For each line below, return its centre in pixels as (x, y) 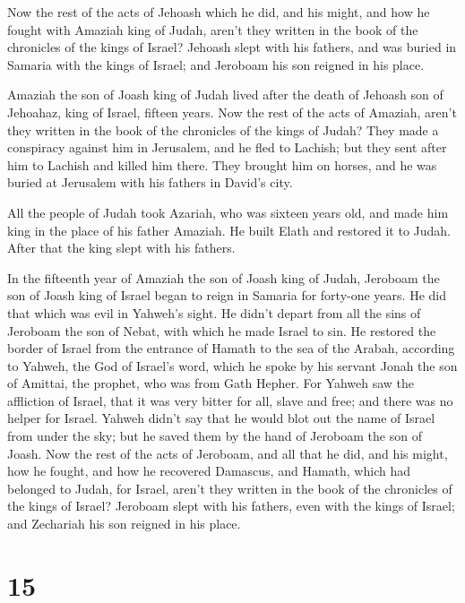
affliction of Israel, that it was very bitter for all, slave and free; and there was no (230, 400)
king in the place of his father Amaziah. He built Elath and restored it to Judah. (229, 230)
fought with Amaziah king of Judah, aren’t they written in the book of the (213, 29)
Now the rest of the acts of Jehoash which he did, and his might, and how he (219, 12)
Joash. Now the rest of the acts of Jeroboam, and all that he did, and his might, (228, 453)
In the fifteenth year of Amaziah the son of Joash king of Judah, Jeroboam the (224, 277)
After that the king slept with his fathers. (121, 248)
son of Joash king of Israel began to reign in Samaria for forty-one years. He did (227, 295)
